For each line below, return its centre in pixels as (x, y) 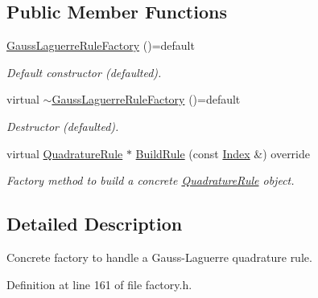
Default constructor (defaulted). (84, 72)
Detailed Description (95, 224)
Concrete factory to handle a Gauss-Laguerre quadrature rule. (159, 257)
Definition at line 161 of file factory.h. (99, 284)
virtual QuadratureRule (65, 153)
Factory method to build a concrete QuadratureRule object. (151, 180)
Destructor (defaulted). (63, 126)
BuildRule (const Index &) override (223, 153)
